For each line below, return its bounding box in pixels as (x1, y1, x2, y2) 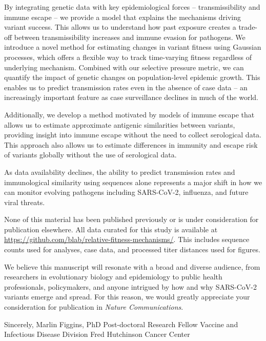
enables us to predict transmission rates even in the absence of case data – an (4, 82, 248, 92)
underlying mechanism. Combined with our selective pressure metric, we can (4, 62, 244, 72)
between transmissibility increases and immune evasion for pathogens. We (14, 31, 245, 42)
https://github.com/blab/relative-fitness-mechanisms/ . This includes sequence (4, 234, 250, 245)
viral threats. (4, 196, 45, 207)
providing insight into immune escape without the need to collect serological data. (4, 129, 261, 140)
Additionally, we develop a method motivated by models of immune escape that (4, 109, 255, 119)
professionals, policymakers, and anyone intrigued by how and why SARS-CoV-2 (4, 281, 257, 292)
